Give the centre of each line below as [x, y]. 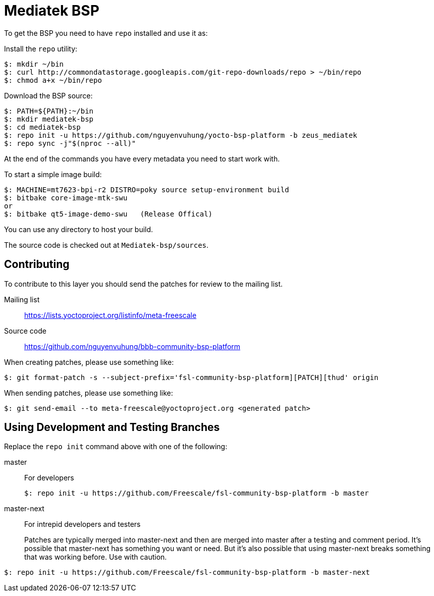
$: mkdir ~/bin [34, 64]
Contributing [37, 264]
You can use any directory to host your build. [79, 229]
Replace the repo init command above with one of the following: [116, 447]
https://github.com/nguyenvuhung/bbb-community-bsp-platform [132, 346]
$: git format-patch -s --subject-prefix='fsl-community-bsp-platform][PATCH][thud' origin [191, 377]
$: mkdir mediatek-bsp [49, 119]
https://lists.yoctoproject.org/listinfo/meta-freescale [111, 315]
